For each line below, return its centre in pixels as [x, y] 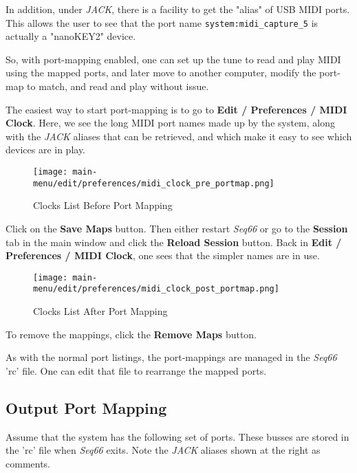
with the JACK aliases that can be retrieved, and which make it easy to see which [179, 136]
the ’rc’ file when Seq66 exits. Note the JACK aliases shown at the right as [163, 450]
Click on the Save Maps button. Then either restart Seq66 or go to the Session [177, 228]
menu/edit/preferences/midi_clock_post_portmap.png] [156, 289]
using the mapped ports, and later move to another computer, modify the [161, 73]
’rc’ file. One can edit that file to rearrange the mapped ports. [136, 370]
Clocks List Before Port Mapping [103, 205]
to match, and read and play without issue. [118, 86]
